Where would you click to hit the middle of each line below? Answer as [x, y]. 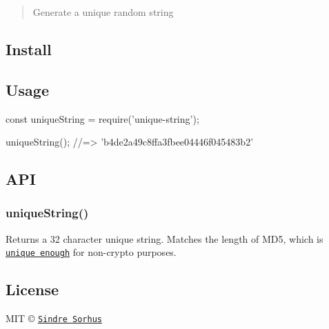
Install [29, 49]
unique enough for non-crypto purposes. [91, 252]
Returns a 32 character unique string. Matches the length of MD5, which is [164, 238]
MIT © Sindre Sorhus [54, 318]
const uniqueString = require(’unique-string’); [102, 118]
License [32, 289]
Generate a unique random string [103, 12]
